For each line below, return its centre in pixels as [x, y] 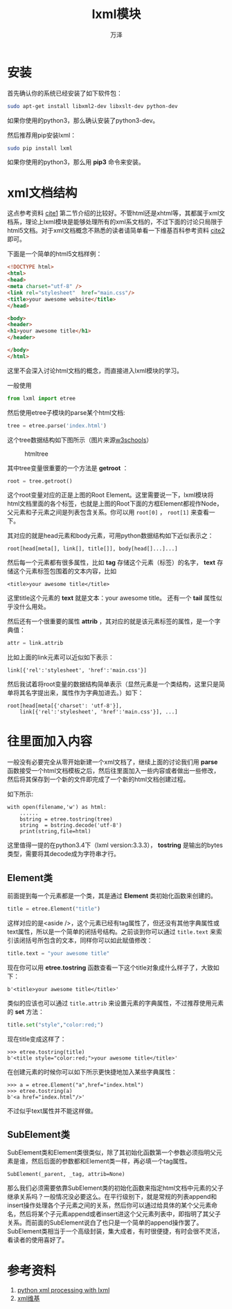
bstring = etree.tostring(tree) [66, 819]
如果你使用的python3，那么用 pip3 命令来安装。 [76, 162]
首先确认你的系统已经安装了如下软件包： [65, 93]
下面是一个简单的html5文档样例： [55, 254]
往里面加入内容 [50, 741]
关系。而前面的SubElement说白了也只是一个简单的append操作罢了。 [105, 1222]
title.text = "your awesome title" [59, 953]
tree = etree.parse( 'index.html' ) [57, 426]
